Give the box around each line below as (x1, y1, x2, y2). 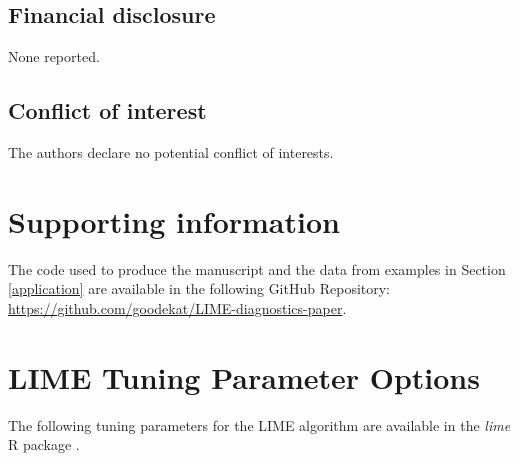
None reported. (8, 46, 100, 67)
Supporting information (8, 200, 340, 241)
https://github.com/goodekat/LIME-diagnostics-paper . (8, 297, 347, 318)
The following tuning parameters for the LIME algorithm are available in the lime (8, 414, 511, 435)
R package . (8, 434, 80, 455)
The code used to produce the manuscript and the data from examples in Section (8, 258, 506, 279)
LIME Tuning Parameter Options (8, 356, 480, 397)
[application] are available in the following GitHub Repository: (8, 278, 391, 299)
